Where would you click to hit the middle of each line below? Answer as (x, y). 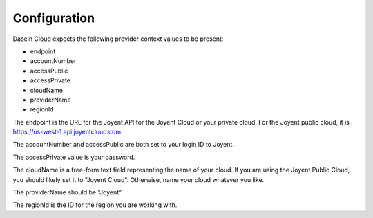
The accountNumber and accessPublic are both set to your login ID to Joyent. (124, 145)
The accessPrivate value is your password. (74, 157)
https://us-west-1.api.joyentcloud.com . (68, 132)
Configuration (54, 18)
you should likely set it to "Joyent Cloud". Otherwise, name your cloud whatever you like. (138, 179)
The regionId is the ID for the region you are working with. (95, 205)
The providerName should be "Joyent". (68, 192)
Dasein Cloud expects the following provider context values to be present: (118, 39)
